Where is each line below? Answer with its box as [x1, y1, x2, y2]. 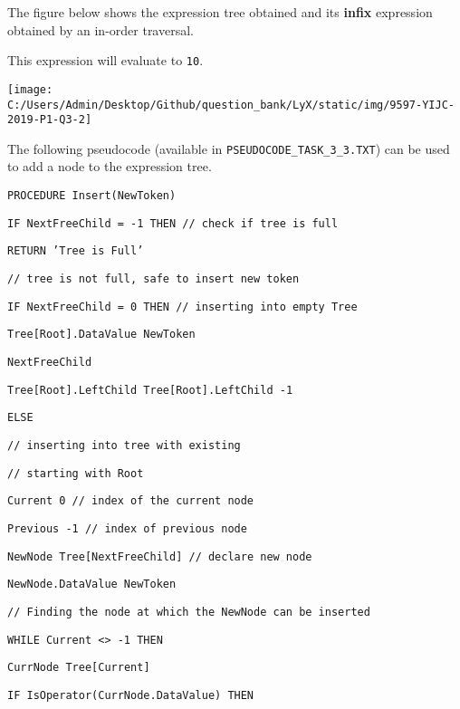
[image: [7, 82, 53, 96]
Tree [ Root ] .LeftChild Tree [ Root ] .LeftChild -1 [7, 383, 293, 397]
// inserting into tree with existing [7, 438, 241, 452]
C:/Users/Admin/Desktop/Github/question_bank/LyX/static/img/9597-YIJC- [7, 98, 455, 111]
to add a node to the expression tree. [7, 157, 212, 176]
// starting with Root [7, 466, 144, 480]
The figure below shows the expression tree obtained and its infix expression [7, 3, 433, 21]
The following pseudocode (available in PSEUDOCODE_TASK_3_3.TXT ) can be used [7, 139, 450, 158]
